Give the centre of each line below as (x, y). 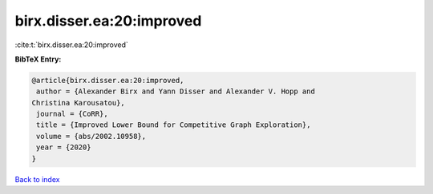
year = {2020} (64, 147)
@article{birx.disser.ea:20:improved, (108, 80)
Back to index (37, 179)
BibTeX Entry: (38, 59)
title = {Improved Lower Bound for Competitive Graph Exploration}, (174, 125)
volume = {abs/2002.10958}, (91, 136)
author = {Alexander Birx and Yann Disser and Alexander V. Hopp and (176, 91)
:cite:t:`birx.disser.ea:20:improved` (71, 45)
